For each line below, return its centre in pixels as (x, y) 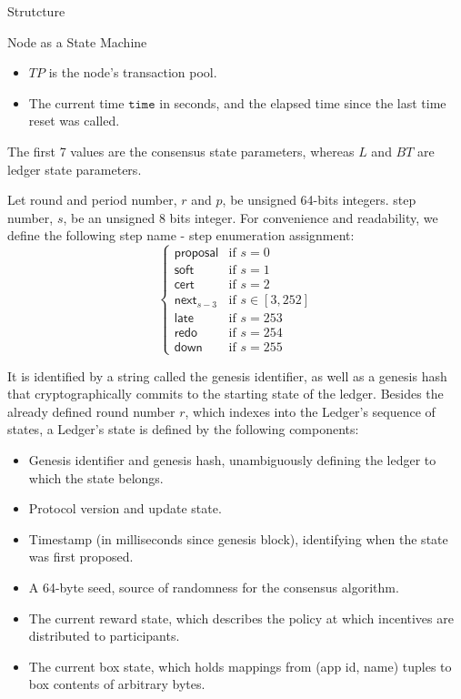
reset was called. (74, 121)
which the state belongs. (96, 477)
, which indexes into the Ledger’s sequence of (310, 411)
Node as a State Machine (77, 41)
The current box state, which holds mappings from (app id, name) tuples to (240, 666)
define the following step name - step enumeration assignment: (181, 235)
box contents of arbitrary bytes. (117, 684)
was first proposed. (81, 557)
